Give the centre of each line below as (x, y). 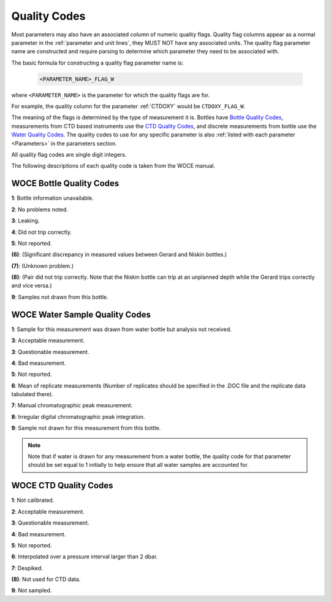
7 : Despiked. (27, 568)
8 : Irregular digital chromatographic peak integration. (78, 416)
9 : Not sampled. (32, 590)
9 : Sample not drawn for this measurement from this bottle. (86, 428)
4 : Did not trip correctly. (41, 232)
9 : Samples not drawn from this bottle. (60, 297)
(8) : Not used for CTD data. (46, 579)
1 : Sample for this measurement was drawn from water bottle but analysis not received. (122, 329)
